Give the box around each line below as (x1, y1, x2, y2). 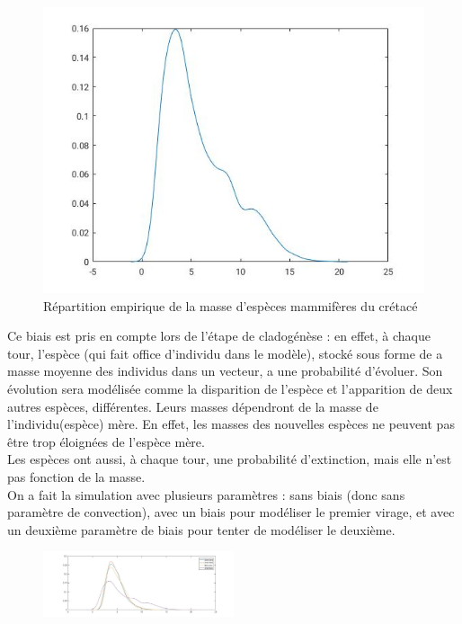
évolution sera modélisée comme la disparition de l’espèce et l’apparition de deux (7, 379, 453, 397)
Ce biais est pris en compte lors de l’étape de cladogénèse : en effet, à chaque (7, 326, 431, 345)
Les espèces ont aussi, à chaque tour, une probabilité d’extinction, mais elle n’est (7, 450, 452, 468)
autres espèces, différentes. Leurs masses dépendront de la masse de (7, 397, 378, 415)
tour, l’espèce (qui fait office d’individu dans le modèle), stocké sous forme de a (7, 343, 443, 362)
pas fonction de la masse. (7, 467, 146, 486)
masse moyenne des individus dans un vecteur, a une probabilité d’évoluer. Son (7, 361, 443, 380)
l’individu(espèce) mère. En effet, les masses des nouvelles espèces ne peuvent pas (7, 415, 455, 433)
